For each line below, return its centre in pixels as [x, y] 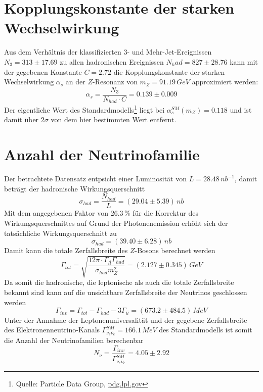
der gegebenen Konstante [43, 71]
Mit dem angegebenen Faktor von [56, 213]
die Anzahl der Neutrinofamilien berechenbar [74, 340]
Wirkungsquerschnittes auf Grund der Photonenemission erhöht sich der [116, 223]
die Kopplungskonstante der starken [169, 71]
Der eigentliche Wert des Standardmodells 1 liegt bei [84, 109]
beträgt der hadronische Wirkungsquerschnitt [75, 188]
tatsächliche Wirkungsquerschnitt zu [60, 233]
